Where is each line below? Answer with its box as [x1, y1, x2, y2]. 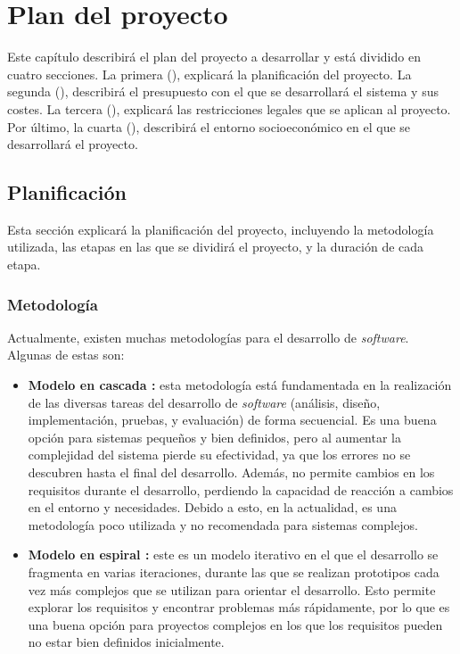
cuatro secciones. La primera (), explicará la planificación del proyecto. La [7, 64, 412, 83]
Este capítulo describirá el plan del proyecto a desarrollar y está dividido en [7, 47, 421, 66]
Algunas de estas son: [7, 345, 125, 364]
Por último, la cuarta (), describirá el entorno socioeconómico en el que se [7, 117, 411, 136]
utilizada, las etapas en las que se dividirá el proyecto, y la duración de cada [7, 237, 424, 256]
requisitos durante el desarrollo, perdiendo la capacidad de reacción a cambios [28, 480, 454, 499]
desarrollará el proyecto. [7, 135, 138, 153]
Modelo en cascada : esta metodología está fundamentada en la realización [28, 376, 452, 394]
